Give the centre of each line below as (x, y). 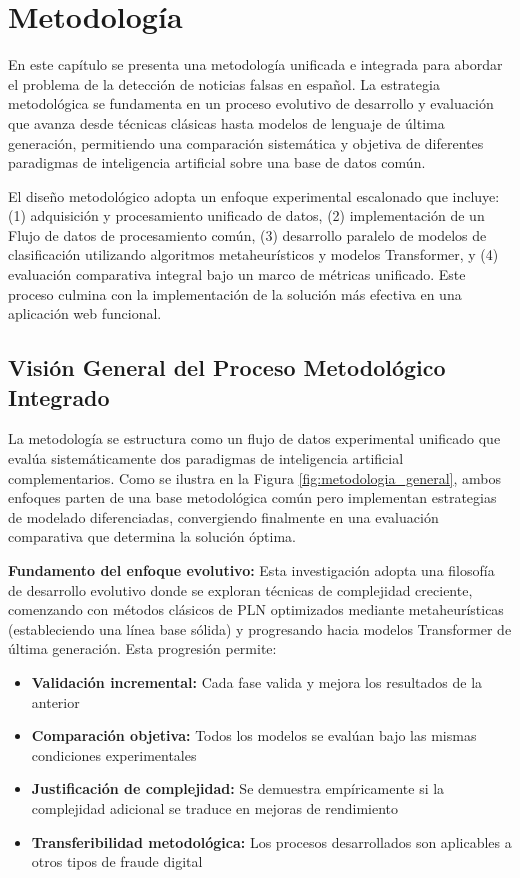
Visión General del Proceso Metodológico (227, 367)
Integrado (59, 396)
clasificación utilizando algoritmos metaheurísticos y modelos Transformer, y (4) (253, 254)
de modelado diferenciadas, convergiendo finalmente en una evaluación (223, 516)
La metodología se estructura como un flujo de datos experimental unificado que (254, 438)
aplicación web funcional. (85, 313)
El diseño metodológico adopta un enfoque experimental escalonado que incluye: (254, 195)
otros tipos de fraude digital (117, 861)
